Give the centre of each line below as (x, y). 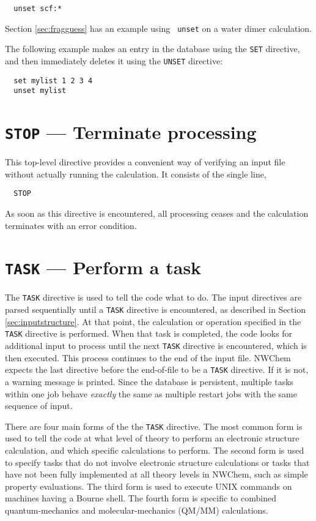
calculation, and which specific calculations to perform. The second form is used (155, 450)
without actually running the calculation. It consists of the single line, (136, 174)
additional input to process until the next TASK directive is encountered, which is (156, 346)
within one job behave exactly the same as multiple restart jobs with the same (151, 393)
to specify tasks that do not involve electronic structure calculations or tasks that (157, 462)
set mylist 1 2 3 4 (53, 81)
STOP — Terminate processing (131, 132)
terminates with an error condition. (71, 225)
